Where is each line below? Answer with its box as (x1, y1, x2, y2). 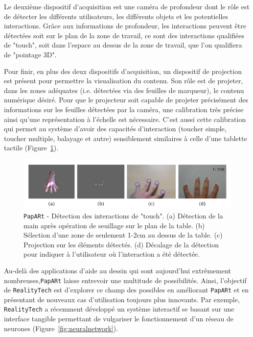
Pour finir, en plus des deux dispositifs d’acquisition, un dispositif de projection (4, 66, 242, 76)
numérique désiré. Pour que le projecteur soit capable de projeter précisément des (4, 95, 248, 105)
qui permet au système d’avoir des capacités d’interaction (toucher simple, (4, 123, 227, 134)
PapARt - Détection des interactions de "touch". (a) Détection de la (23, 210, 223, 220)
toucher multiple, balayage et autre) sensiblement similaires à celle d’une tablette (4, 133, 247, 143)
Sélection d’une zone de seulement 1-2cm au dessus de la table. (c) (23, 230, 223, 240)
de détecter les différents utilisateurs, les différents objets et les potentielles (4, 11, 229, 21)
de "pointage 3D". (4, 49, 57, 59)
